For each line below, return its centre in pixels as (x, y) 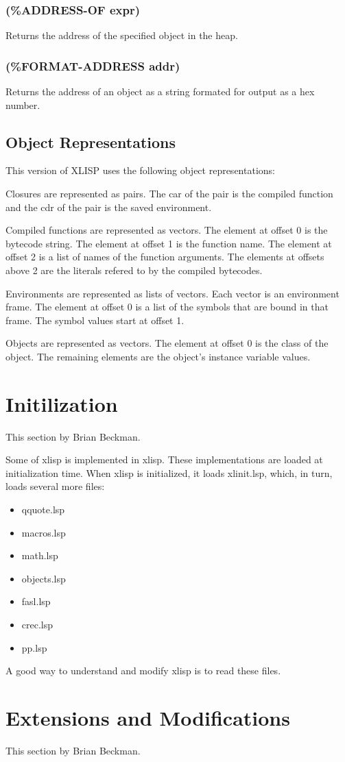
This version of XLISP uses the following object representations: (140, 170)
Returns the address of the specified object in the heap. (122, 35)
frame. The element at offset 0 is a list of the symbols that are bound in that (167, 307)
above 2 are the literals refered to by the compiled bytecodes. (134, 270)
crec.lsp (37, 625)
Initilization (62, 403)
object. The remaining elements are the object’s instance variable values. (158, 356)
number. (23, 105)
